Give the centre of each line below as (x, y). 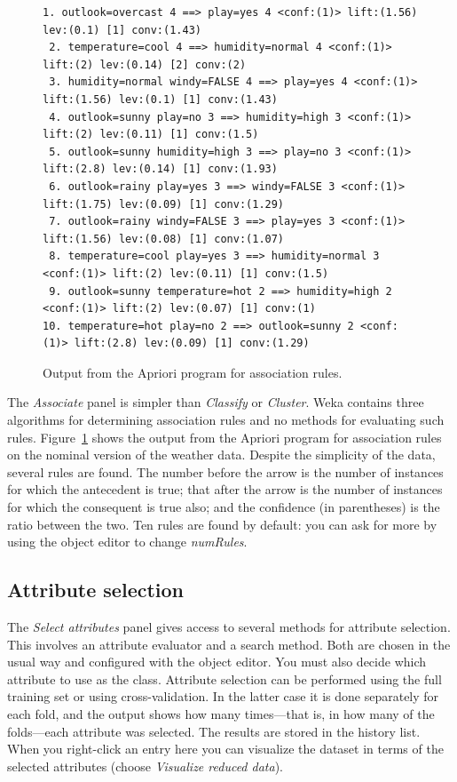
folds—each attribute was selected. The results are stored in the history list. (214, 731)
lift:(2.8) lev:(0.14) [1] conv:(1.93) (160, 169)
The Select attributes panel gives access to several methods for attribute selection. (229, 627)
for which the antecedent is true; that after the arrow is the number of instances (225, 489)
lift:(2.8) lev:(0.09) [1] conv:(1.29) (192, 343)
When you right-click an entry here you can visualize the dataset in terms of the (225, 749)
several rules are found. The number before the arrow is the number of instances (225, 471)
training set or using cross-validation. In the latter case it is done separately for (223, 696)
